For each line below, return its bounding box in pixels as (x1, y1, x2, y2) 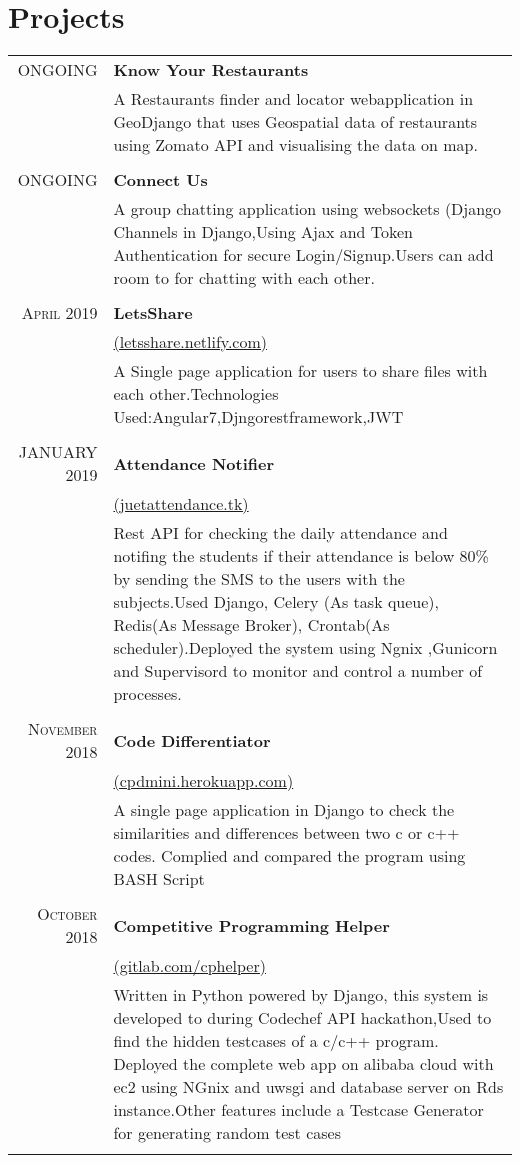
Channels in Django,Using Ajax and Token (113, 220, 414, 244)
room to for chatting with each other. (113, 266, 375, 290)
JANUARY (18, 440, 98, 464)
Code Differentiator (113, 728, 271, 752)
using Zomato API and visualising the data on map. (113, 133, 478, 157)
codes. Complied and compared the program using (113, 844, 466, 868)
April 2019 (21, 301, 98, 325)
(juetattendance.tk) (113, 492, 249, 516)
